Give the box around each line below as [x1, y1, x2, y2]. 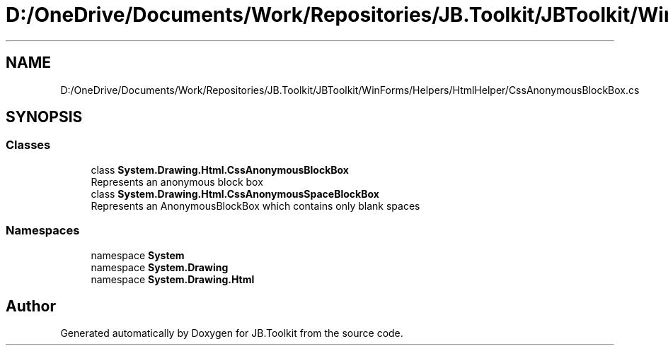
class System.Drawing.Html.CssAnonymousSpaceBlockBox [91, 187, 379, 200]
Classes [6, 138, 51, 153]
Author [6, 297, 56, 315]
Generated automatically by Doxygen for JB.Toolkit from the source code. [60, 327, 403, 340]
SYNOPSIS [6, 108, 83, 126]
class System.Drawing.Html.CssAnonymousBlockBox [91, 163, 349, 176]
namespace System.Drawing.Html [91, 273, 255, 285]
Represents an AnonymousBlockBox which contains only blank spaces [91, 199, 420, 212]
